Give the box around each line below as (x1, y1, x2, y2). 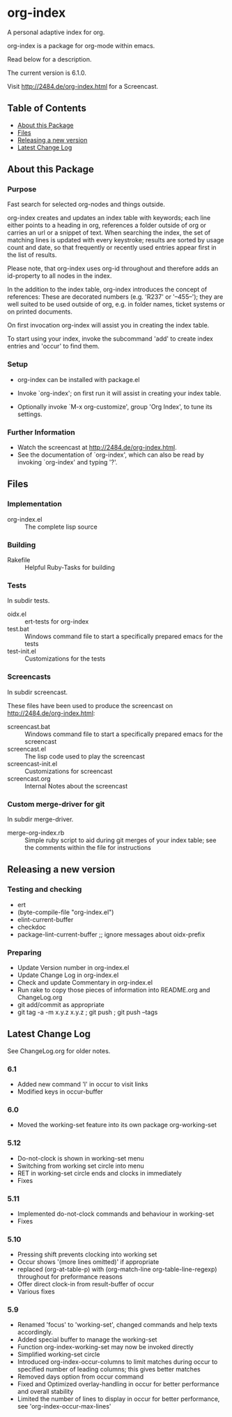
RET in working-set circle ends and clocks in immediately (17, 1168, 183, 1177)
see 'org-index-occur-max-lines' (17, 1402, 111, 1411)
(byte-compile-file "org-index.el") (17, 908, 114, 916)
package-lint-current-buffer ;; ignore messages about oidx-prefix (17, 930, 206, 939)
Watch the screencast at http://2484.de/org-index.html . (17, 443, 177, 452)
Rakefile (7, 556, 31, 564)
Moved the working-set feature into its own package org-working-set (17, 1121, 217, 1129)
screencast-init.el (7, 759, 58, 768)
